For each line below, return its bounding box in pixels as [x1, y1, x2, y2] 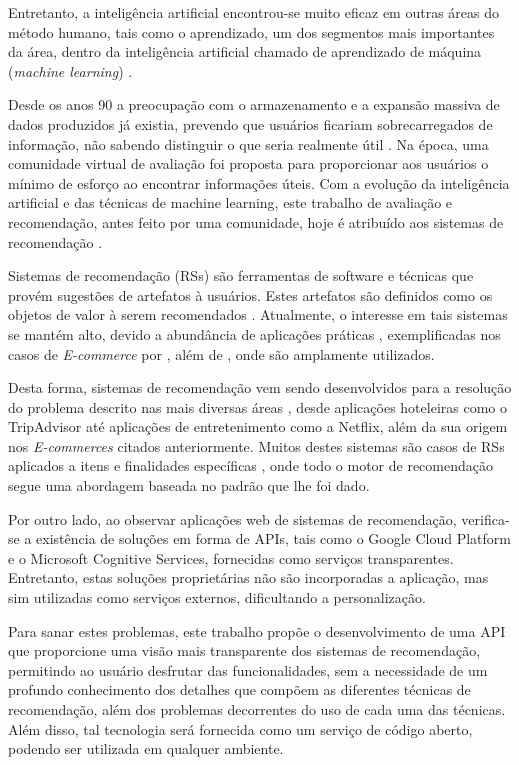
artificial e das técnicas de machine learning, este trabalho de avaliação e [8, 192, 453, 213]
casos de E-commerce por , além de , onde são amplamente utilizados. [8, 343, 435, 364]
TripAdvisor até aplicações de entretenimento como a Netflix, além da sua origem [8, 416, 508, 437]
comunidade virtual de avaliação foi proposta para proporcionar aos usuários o [8, 153, 489, 174]
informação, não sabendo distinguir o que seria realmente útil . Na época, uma [8, 133, 489, 154]
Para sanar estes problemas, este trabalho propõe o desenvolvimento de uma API [8, 620, 506, 641]
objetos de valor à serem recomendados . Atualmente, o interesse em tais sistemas [8, 304, 508, 325]
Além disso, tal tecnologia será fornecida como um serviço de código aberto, [8, 718, 473, 739]
